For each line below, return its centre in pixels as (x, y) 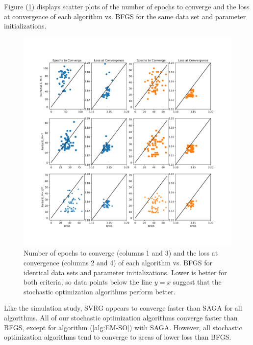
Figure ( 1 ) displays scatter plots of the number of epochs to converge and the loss (127, 6)
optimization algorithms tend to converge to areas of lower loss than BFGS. (118, 337)
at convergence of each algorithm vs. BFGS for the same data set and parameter (125, 16)
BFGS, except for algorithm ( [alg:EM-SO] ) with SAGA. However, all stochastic (123, 327)
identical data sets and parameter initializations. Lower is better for (125, 272)
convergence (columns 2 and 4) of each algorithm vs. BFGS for (118, 262)
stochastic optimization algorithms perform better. (100, 291)
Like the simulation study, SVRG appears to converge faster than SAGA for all (123, 308)
